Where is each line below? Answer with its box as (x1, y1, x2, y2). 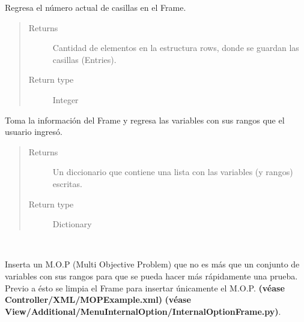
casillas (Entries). (52, 53, 117, 65)
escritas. (52, 177, 82, 189)
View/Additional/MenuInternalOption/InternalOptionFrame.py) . (5, 305, 281, 317)
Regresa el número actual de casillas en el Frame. (5, 1, 186, 13)
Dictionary (52, 218, 92, 230)
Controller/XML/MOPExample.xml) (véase (5, 293, 191, 306)
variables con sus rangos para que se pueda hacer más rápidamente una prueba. (5, 269, 298, 282)
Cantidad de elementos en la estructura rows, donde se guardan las (52, 41, 299, 54)
